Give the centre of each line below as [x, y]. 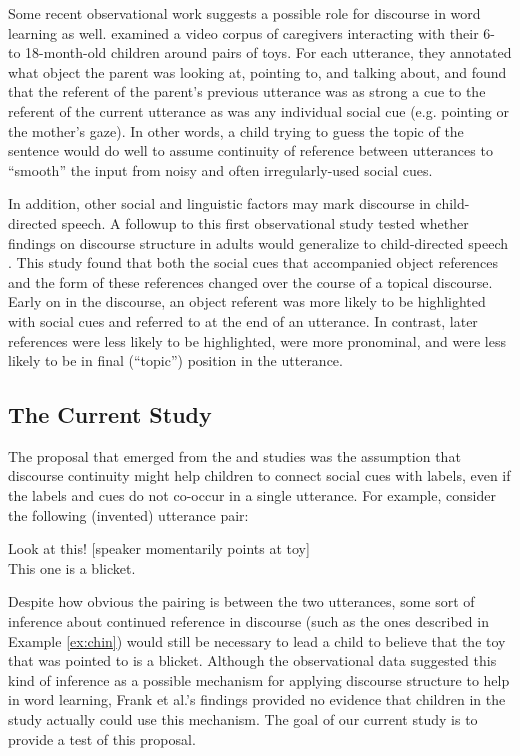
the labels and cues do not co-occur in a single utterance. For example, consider [252, 495]
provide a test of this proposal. [102, 738]
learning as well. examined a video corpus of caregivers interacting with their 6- [251, 32]
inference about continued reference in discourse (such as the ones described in [248, 621]
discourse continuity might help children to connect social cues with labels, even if [259, 475]
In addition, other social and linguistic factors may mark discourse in [219, 203]
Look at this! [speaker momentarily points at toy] [159, 548]
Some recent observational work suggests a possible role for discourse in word [244, 13]
